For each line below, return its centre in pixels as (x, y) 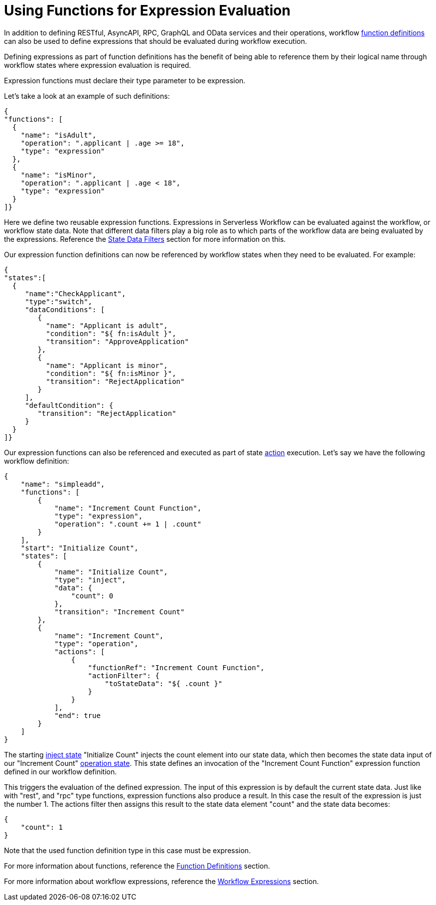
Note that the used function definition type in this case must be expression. (128, 850)
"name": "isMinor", (59, 175)
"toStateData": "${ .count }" (164, 683)
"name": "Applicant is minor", (107, 365)
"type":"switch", (59, 301)
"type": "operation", (96, 643)
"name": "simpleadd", (63, 484)
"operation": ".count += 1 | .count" (128, 524)
